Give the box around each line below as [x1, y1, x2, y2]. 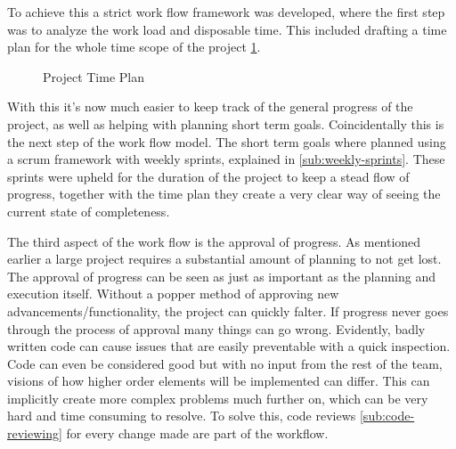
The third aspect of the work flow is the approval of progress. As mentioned [7, 232, 421, 250]
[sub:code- [359, 406, 415, 425]
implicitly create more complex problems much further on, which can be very [7, 388, 428, 407]
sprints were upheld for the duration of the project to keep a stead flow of [7, 167, 410, 185]
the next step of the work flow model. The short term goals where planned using [7, 132, 446, 151]
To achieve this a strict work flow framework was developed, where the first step [7, 3, 445, 20]
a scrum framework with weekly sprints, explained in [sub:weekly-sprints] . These [7, 150, 445, 168]
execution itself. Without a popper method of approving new [7, 284, 339, 303]
